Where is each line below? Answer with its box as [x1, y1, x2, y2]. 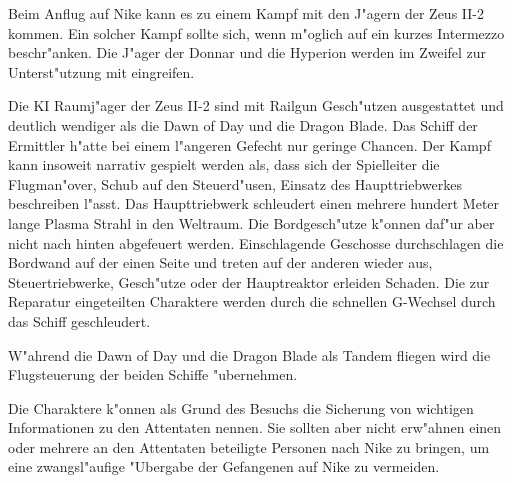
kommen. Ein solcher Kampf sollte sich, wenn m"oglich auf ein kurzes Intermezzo [8, 22, 505, 43]
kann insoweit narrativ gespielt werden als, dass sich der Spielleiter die [8, 154, 440, 175]
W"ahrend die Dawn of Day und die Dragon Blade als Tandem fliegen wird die [8, 344, 491, 365]
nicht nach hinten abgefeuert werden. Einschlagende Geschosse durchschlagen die [8, 232, 504, 253]
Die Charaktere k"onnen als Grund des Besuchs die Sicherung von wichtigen [8, 397, 474, 418]
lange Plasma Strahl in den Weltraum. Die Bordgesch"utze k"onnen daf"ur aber [8, 212, 495, 233]
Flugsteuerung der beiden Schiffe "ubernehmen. [8, 364, 298, 385]
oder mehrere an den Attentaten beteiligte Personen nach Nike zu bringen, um [8, 436, 490, 457]
